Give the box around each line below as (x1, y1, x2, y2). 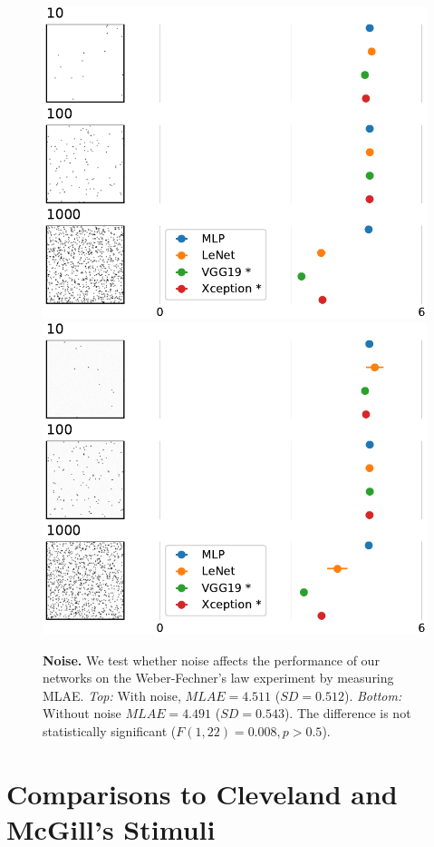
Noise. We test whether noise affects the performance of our (43, 650, 380, 669)
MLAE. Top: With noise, (43, 685, 181, 704)
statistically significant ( (43, 721, 177, 740)
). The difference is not (284, 704, 411, 723)
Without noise (43, 704, 121, 723)
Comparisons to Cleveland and (6, 774, 398, 812)
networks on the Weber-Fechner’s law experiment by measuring (43, 668, 394, 687)
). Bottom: (343, 685, 402, 704)
